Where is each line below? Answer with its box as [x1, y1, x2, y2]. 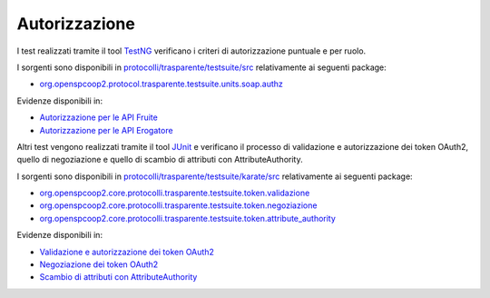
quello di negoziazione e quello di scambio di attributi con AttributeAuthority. [16, 154, 303, 165]
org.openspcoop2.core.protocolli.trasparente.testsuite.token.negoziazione [39, 200, 318, 211]
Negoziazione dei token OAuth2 [39, 259, 159, 270]
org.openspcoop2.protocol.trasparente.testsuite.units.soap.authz [39, 78, 283, 90]
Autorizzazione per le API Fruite [39, 112, 158, 123]
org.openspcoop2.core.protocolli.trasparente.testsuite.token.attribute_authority [39, 213, 336, 223]
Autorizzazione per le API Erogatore [39, 124, 173, 135]
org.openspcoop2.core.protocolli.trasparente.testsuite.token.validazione [39, 187, 310, 199]
